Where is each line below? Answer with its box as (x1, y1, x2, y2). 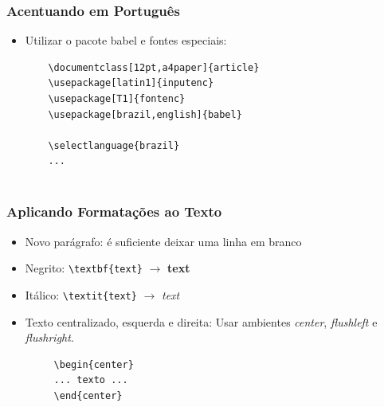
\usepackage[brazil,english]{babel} (48, 108, 242, 120)
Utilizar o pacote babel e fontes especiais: (25, 32, 227, 49)
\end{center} (53, 390, 123, 402)
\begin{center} (53, 358, 134, 370)
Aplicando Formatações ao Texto (6, 202, 222, 221)
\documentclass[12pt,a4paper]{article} (48, 61, 260, 73)
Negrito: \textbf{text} (25, 260, 143, 276)
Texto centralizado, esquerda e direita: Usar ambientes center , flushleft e (25, 313, 378, 330)
